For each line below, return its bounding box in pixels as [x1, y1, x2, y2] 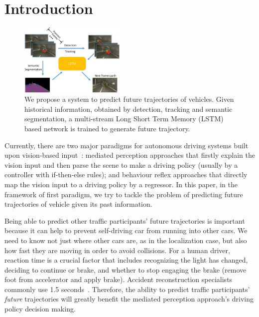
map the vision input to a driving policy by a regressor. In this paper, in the [4, 179, 238, 189]
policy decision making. [4, 304, 76, 314]
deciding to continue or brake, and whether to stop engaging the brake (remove [4, 264, 247, 275]
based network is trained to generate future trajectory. [24, 123, 190, 133]
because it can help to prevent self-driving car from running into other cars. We [4, 225, 248, 236]
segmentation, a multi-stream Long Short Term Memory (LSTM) [24, 113, 224, 124]
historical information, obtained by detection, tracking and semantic [24, 103, 233, 114]
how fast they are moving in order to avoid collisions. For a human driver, [4, 245, 230, 255]
